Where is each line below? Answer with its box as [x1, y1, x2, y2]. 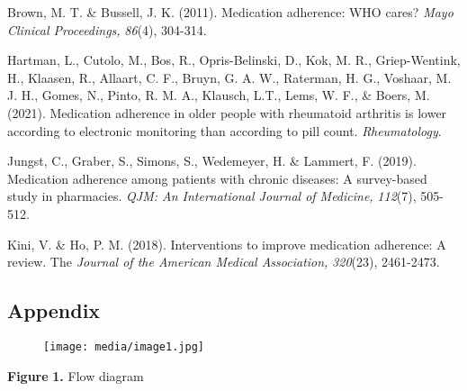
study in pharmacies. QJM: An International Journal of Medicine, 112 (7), [7, 186, 417, 205]
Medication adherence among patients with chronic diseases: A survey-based [7, 168, 427, 187]
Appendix [7, 296, 101, 324]
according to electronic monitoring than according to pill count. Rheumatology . [7, 121, 442, 140]
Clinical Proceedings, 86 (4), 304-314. [7, 20, 207, 39]
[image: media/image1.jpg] [43, 340, 204, 353]
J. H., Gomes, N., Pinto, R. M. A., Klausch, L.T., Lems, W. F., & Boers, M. [7, 86, 430, 105]
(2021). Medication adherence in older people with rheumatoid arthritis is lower [7, 103, 447, 122]
